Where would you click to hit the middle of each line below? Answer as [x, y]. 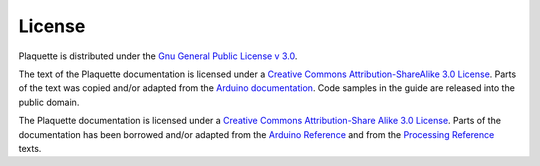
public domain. [49, 102]
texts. [30, 148]
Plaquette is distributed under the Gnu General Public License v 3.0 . [158, 56]
